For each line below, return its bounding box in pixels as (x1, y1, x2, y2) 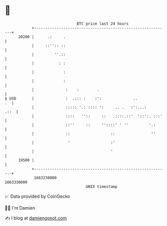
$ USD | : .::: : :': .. (5, 96, 138, 101)
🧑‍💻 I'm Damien (5, 205, 36, 211)
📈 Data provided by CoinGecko (5, 193, 70, 199)
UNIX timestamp (86, 184, 118, 189)
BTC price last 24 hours (76, 21, 129, 26)
